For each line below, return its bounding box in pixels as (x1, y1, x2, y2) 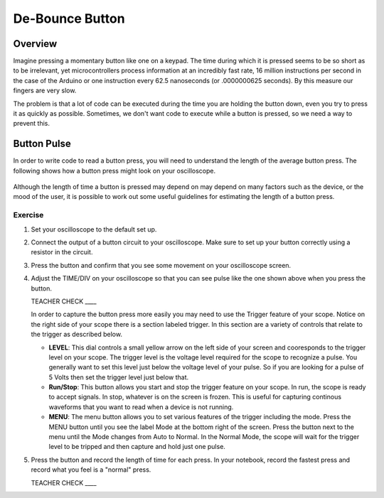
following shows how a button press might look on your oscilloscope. (13, 166, 216, 175)
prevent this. (13, 119, 50, 128)
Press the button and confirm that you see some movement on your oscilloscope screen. (31, 261, 292, 269)
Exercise (13, 210, 44, 220)
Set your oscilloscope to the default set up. (31, 224, 157, 234)
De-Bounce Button (13, 11, 125, 26)
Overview (13, 38, 58, 50)
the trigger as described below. (31, 330, 122, 339)
